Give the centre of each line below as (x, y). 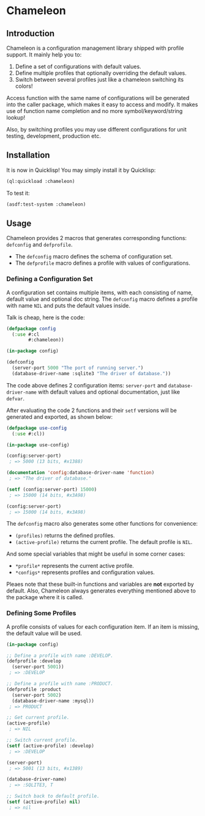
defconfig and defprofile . (39, 245)
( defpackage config (31, 328)
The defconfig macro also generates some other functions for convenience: (102, 524)
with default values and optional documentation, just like (109, 392)
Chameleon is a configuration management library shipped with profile (95, 48)
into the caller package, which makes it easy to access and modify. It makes (102, 104)
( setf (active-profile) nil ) (43, 802)
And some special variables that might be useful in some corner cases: (96, 554)
